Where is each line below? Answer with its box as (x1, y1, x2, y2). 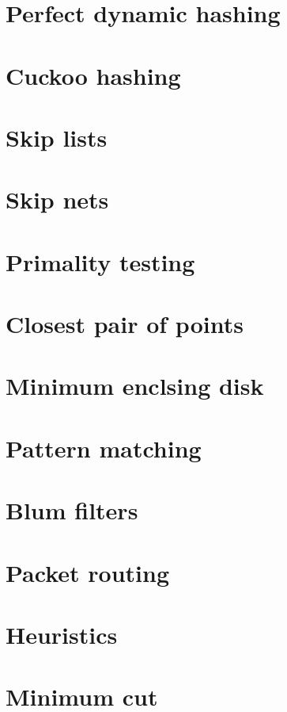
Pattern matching (6, 431, 202, 464)
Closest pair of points (6, 308, 244, 340)
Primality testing (6, 245, 195, 278)
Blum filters (6, 494, 138, 526)
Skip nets (6, 183, 109, 216)
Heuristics (6, 618, 118, 650)
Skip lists (6, 121, 108, 153)
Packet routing (6, 556, 169, 588)
